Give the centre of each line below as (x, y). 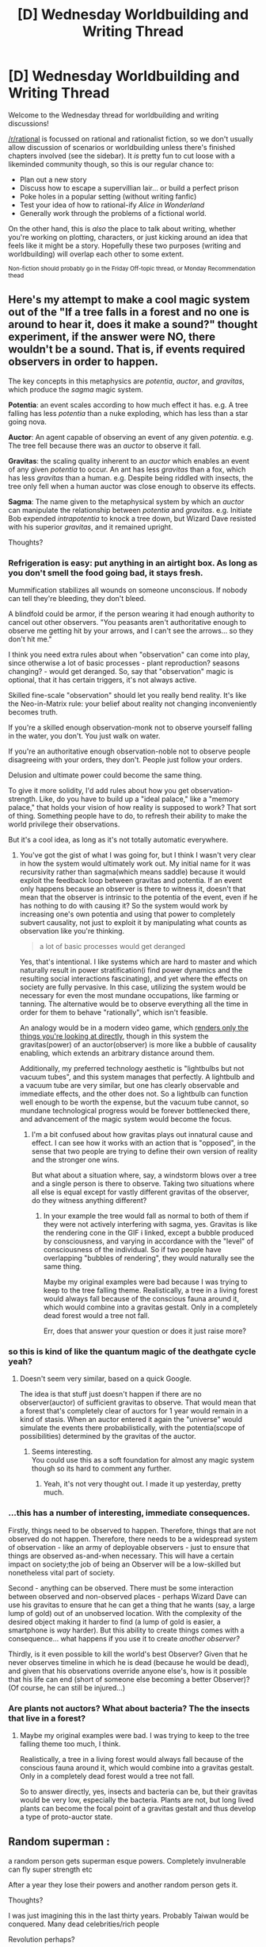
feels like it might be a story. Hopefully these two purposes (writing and (125, 245)
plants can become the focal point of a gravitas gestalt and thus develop (138, 1808)
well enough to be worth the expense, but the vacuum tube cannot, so (134, 1102)
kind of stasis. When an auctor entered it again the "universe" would (131, 1420)
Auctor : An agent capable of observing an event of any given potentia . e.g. (131, 437)
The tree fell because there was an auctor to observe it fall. (105, 445)
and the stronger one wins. (76, 1160)
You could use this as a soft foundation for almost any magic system (143, 1460)
